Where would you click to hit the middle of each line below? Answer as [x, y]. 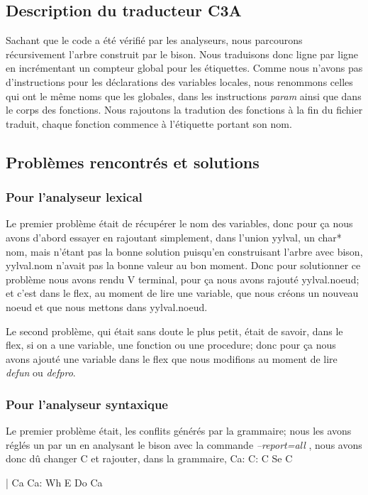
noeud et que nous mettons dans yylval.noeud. [107, 306]
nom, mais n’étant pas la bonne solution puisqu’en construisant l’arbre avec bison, [184, 251]
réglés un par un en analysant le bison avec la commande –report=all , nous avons [184, 444]
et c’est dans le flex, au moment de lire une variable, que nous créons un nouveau [182, 293]
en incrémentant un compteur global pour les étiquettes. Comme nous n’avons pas [184, 68]
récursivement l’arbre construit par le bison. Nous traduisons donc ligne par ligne [182, 54]
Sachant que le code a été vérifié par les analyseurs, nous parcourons [154, 40]
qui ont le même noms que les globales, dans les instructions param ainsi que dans [184, 96]
